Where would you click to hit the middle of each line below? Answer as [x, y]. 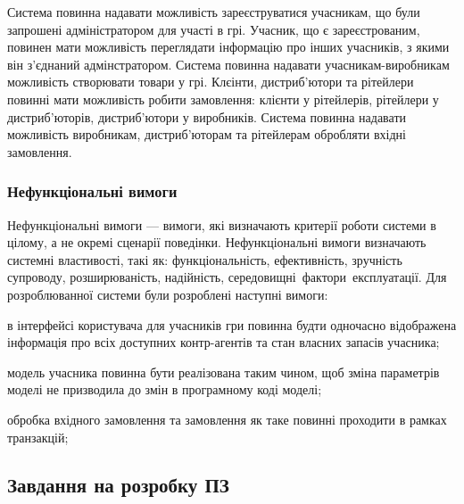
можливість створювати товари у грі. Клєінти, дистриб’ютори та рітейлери [211, 82]
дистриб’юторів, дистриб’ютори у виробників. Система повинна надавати [207, 116]
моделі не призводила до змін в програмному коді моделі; [165, 389]
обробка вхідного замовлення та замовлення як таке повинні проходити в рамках [227, 419]
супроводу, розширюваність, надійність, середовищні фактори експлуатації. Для [227, 277]
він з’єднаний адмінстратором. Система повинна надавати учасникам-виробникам [228, 64]
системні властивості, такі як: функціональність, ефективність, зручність [205, 259]
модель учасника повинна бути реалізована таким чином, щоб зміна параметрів [224, 372]
